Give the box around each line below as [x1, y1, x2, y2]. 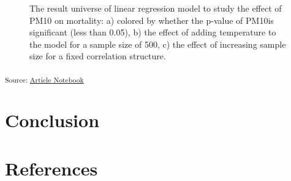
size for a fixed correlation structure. [29, 50, 166, 62]
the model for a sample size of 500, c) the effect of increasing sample [29, 37, 286, 50]
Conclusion [5, 108, 100, 133]
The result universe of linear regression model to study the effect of [29, 2, 282, 14]
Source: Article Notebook [5, 74, 84, 84]
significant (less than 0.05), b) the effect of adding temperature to [29, 26, 276, 39]
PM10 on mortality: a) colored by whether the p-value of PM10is [29, 13, 274, 26]
